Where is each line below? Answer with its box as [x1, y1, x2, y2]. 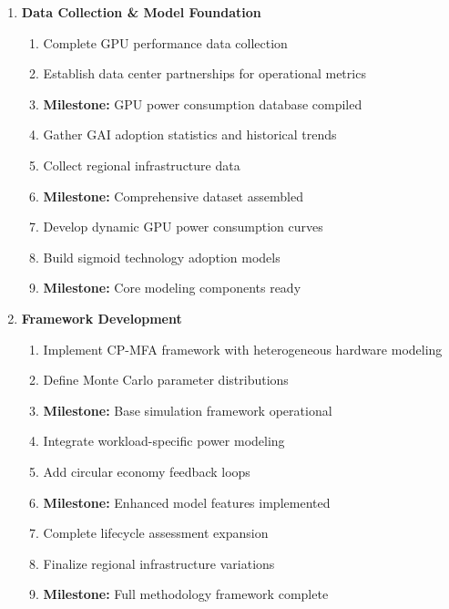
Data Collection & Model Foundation [21, 3, 261, 21]
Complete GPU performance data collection [43, 33, 288, 52]
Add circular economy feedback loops [43, 461, 250, 480]
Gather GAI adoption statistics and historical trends [43, 125, 337, 144]
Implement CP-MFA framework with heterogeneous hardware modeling [43, 339, 443, 358]
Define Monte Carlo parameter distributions [43, 370, 289, 389]
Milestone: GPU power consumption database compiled [43, 94, 362, 113]
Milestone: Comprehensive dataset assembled [43, 186, 303, 205]
